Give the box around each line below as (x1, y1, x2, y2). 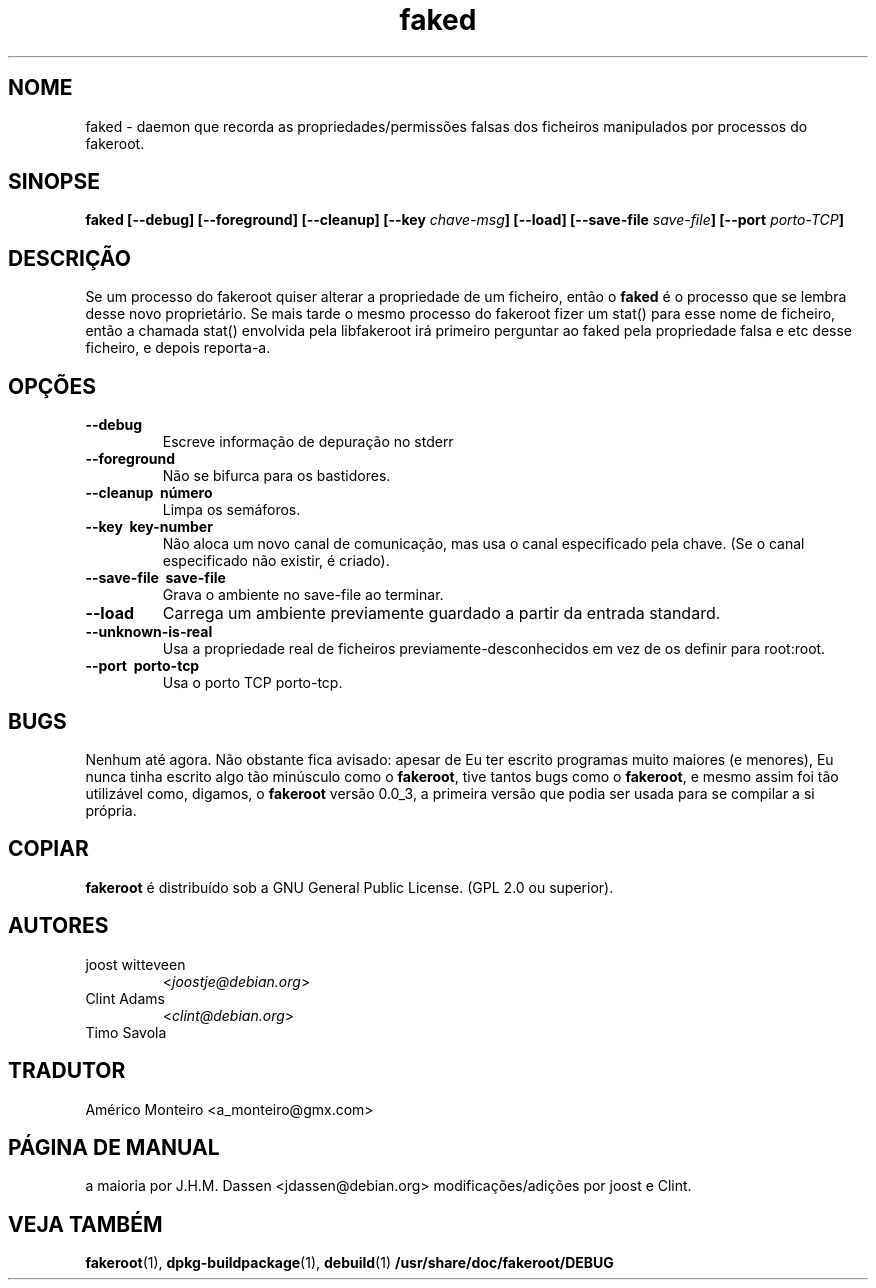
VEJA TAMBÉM (8, 1211, 163, 1237)
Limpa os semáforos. (162, 501, 301, 519)
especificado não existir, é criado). (162, 552, 390, 570)
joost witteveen (85, 955, 186, 973)
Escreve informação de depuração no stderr (162, 433, 454, 451)
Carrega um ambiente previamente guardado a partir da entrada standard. (162, 603, 721, 624)
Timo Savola (85, 1023, 167, 1041)
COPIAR (8, 836, 89, 862)
